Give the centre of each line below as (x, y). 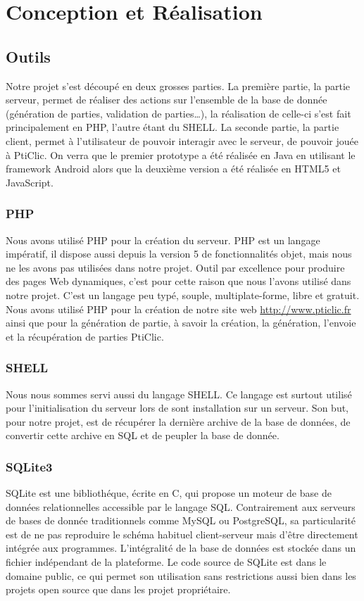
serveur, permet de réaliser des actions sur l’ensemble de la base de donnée (167, 100)
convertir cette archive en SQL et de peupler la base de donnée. (143, 435)
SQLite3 (29, 466)
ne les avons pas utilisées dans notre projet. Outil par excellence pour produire (175, 267)
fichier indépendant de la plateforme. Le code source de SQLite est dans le (166, 562)
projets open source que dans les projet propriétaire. (118, 589)
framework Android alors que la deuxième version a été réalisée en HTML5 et (173, 169)
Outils (28, 56)
